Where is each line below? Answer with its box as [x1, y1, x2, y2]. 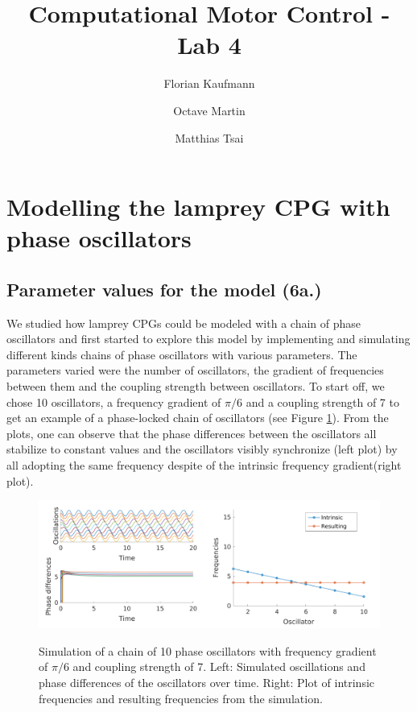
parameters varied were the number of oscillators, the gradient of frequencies [6, 362, 384, 379]
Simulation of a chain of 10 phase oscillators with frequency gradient [39, 642, 377, 659]
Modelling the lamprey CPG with [6, 190, 390, 223]
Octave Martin [173, 101, 246, 118]
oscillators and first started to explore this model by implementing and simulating [6, 330, 411, 347]
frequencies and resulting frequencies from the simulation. [39, 689, 323, 706]
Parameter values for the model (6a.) [6, 276, 322, 301]
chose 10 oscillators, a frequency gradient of [6, 393, 221, 410]
